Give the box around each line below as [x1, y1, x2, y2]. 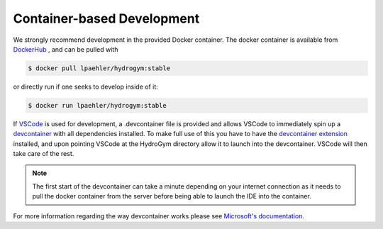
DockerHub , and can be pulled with [13, 45, 118, 53]
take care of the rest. [13, 150, 74, 158]
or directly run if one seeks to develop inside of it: [13, 82, 159, 91]
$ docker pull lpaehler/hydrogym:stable [28, 64, 170, 72]
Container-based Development [13, 11, 200, 26]
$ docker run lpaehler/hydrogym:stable [28, 101, 167, 109]
